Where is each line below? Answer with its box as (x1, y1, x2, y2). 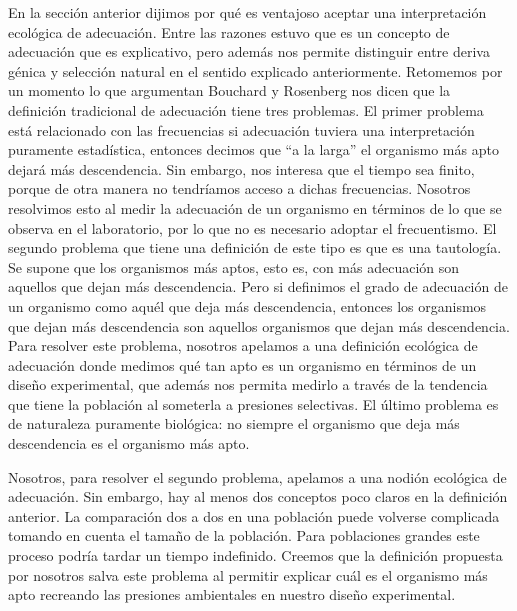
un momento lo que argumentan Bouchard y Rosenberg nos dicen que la (8, 80, 451, 101)
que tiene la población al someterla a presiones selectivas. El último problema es (8, 393, 499, 414)
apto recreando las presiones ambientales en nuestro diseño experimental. (8, 584, 456, 605)
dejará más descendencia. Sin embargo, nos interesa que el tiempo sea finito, (8, 158, 475, 179)
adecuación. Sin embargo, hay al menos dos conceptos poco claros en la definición (8, 486, 508, 507)
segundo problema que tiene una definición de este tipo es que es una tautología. (8, 237, 502, 258)
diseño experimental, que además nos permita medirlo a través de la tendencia (8, 374, 488, 395)
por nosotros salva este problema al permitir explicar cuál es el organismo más (8, 564, 488, 585)
